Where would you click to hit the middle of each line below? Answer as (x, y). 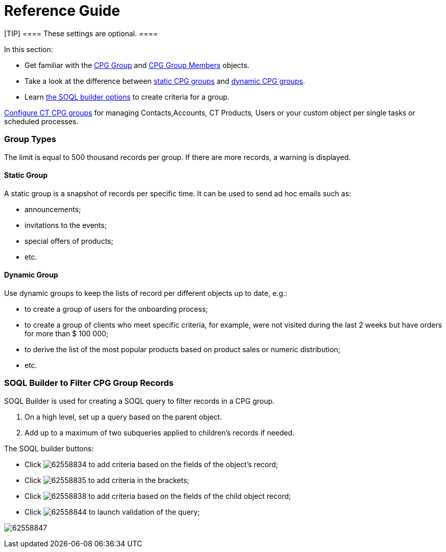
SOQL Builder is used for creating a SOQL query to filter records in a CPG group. (139, 401)
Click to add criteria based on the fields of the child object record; (158, 496)
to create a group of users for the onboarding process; (116, 309)
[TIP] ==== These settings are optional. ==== (81, 33)
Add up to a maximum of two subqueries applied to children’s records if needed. (160, 432)
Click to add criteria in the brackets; (107, 480)
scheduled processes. (41, 121)
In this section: (29, 49)
